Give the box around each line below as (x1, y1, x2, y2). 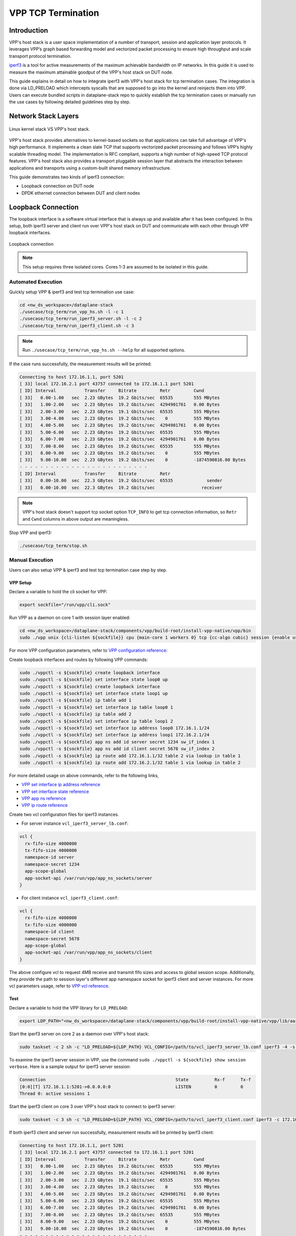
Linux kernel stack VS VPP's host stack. (9, 126, 90, 132)
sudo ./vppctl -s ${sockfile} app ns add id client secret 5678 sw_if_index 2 (19, 746, 215, 751)
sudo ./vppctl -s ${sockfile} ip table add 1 (19, 698, 132, 703)
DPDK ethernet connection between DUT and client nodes (21, 190, 140, 196)
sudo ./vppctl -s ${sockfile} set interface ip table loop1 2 (19, 718, 173, 724)
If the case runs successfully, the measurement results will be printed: (9, 361, 152, 367)
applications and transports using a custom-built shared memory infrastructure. (9, 165, 171, 171)
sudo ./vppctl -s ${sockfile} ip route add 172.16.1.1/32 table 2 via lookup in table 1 (19, 753, 241, 758)
